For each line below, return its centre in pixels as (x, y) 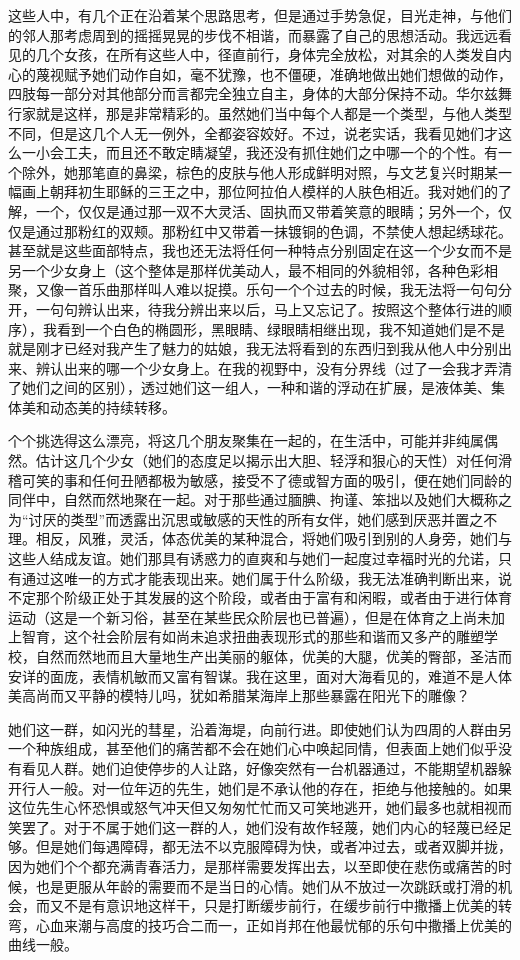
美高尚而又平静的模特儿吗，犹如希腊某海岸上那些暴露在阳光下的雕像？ (239, 695)
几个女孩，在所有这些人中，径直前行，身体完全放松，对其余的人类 (252, 54)
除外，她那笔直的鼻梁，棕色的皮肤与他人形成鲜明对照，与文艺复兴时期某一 (266, 171)
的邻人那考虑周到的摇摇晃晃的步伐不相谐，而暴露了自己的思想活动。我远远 (253, 34)
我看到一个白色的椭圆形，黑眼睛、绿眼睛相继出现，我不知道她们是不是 (273, 328)
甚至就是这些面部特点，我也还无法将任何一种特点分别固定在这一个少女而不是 (260, 250)
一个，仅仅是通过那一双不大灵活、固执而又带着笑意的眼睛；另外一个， (266, 210)
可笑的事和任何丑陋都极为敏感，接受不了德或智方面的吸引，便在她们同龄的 (266, 479)
